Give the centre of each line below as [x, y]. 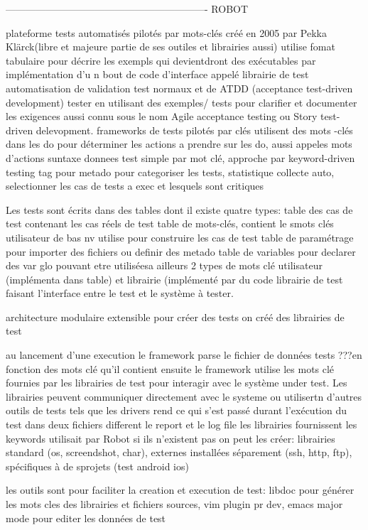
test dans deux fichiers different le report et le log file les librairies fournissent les [182, 424]
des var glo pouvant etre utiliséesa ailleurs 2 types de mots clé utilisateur [164, 265]
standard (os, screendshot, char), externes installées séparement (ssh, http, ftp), [179, 452]
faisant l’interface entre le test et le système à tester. [120, 293]
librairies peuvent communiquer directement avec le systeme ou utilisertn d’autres [184, 396]
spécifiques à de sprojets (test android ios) [97, 466]
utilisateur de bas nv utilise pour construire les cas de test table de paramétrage [180, 237]
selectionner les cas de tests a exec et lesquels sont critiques [135, 186]
